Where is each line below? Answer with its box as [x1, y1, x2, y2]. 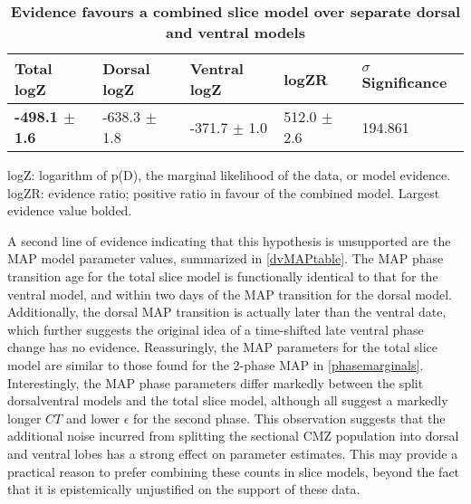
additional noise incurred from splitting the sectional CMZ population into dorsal [7, 426, 459, 445]
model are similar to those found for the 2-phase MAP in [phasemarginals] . [7, 355, 424, 374]
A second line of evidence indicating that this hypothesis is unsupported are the [7, 231, 451, 250]
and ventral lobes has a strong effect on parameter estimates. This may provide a [7, 443, 458, 462]
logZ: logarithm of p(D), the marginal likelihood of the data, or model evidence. [7, 166, 451, 184]
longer [7, 408, 42, 427]
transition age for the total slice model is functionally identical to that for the [7, 266, 438, 285]
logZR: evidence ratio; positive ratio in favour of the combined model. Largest [7, 183, 440, 202]
